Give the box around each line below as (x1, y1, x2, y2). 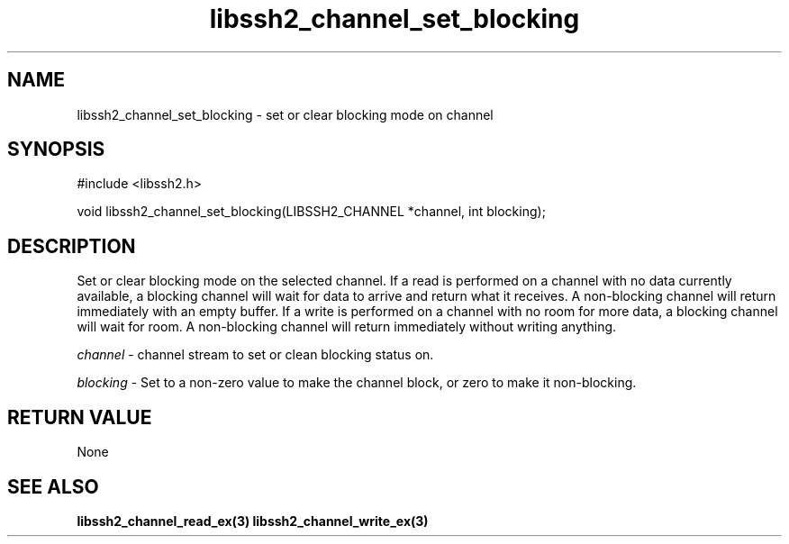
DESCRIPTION (7, 234, 136, 258)
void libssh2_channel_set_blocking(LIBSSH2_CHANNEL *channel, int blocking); (77, 204, 546, 220)
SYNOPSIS (7, 138, 105, 161)
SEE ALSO (7, 475, 99, 498)
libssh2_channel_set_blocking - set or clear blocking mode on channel (77, 106, 494, 122)
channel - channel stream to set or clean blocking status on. (77, 347, 434, 363)
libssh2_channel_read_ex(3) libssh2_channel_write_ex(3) (77, 512, 429, 529)
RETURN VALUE (7, 405, 152, 429)
